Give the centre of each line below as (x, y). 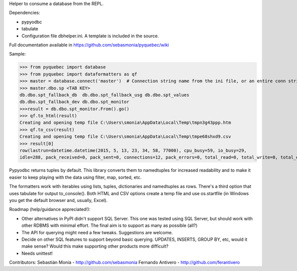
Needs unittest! (37, 253)
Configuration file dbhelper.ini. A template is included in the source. (90, 36)
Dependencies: (25, 13)
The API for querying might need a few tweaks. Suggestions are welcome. (97, 232)
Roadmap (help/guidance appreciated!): (50, 209)
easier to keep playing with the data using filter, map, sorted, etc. (75, 177)
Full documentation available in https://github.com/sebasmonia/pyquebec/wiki (89, 45)
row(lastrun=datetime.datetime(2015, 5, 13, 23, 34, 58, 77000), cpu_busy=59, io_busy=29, (133, 151)
